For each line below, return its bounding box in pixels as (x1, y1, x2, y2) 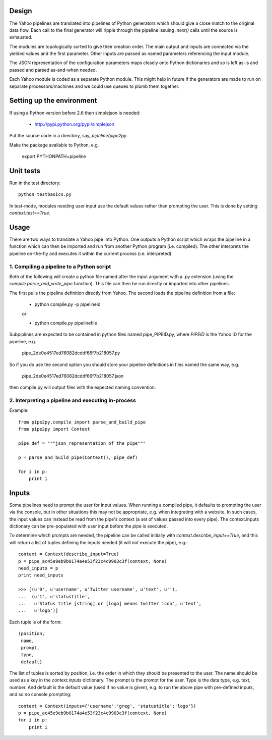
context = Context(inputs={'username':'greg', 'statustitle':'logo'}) (18, 703, 196, 709)
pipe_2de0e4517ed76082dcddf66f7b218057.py (22, 350, 120, 356)
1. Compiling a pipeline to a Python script (9, 263, 111, 270)
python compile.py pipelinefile (34, 320, 98, 326)
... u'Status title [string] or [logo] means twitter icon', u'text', (18, 601, 201, 606)
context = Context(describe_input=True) (18, 551, 119, 557)
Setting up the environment (9, 96, 97, 105)
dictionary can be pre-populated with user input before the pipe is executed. (9, 523, 168, 530)
